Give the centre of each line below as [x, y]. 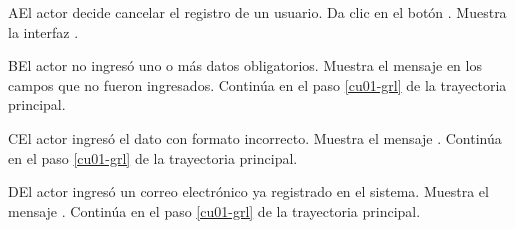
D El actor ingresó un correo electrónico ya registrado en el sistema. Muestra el [248, 191]
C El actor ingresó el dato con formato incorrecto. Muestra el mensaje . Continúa [255, 137]
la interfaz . [43, 31]
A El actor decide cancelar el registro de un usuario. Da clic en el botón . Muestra [257, 12]
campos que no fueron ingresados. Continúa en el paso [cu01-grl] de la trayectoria [257, 84]
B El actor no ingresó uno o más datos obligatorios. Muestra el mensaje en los [245, 65]
